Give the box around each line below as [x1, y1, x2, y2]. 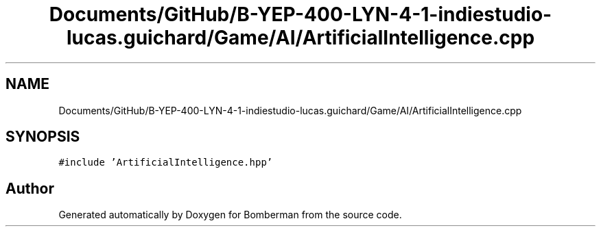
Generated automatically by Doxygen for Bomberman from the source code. [58, 209, 402, 221]
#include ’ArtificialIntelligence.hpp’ [58, 157, 273, 168]
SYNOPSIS [5, 128, 80, 146]
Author [5, 179, 54, 197]
